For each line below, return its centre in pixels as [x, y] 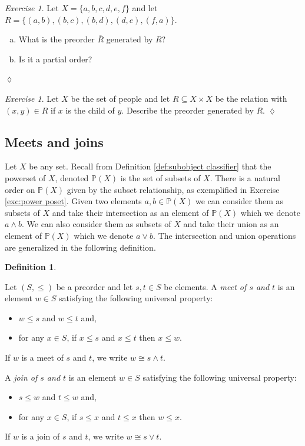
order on [20, 189]
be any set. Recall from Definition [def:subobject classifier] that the [150, 166]
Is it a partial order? [55, 59]
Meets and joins [54, 142]
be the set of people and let [120, 98]
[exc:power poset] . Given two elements [73, 201]
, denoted [72, 177]
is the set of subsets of [160, 177]
